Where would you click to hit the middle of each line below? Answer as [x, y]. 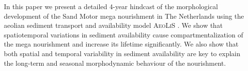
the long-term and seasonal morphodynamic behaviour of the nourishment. [115, 63]
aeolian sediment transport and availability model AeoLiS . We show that [113, 25]
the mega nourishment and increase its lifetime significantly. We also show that [121, 44]
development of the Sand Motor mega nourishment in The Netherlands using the [124, 16]
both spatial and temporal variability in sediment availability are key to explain [122, 53]
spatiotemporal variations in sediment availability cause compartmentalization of [124, 34]
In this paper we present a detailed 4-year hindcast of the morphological [111, 6]
